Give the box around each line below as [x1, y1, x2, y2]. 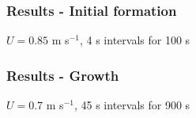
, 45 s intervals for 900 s [73, 97, 190, 113]
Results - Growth [6, 65, 119, 85]
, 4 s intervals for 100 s [79, 32, 190, 48]
